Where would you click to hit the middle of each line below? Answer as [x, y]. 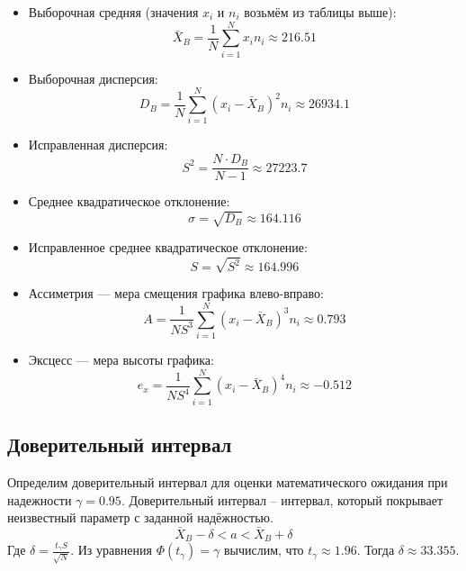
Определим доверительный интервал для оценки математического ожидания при [228, 482]
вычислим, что [264, 550]
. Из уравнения [111, 550]
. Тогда [376, 550]
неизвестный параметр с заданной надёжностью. [140, 517]
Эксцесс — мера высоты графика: [121, 360]
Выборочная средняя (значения [113, 12]
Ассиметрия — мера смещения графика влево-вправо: [176, 293]
